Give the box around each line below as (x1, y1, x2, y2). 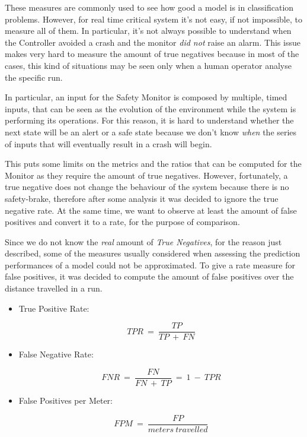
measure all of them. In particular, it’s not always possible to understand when (5, 24, 292, 37)
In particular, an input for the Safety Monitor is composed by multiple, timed (5, 91, 287, 103)
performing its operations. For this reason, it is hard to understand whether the (5, 114, 294, 126)
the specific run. (5, 71, 63, 83)
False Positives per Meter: (18, 394, 113, 406)
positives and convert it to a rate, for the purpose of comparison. (5, 216, 240, 228)
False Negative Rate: (18, 348, 94, 360)
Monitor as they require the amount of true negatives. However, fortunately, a (5, 169, 288, 181)
